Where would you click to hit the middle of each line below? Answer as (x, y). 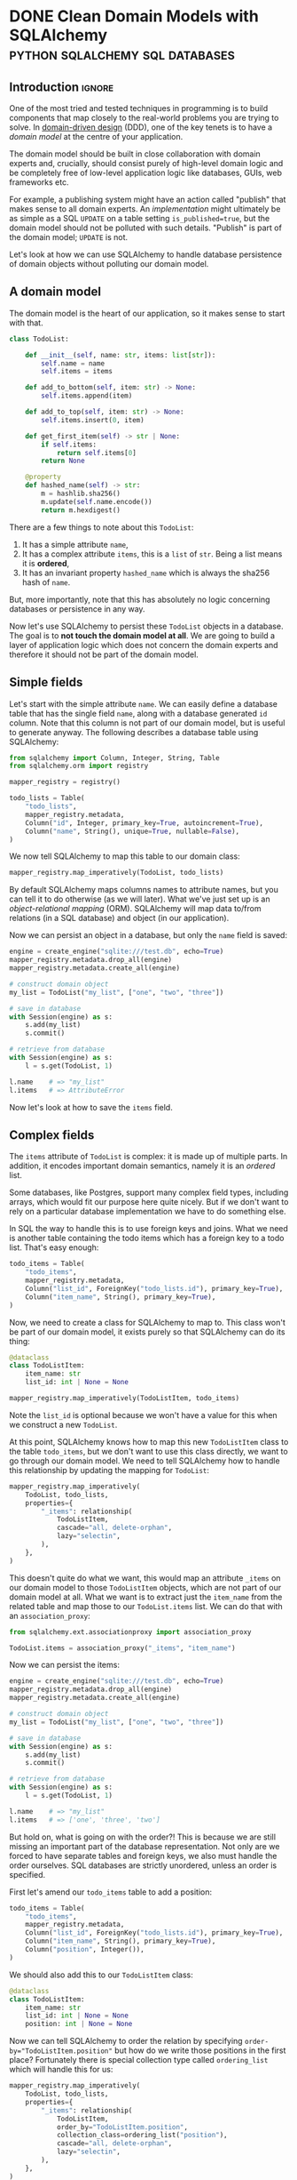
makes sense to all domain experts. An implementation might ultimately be (145, 209)
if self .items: (69, 445)
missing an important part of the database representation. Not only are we (145, 1846)
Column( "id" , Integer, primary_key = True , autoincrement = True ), (145, 823)
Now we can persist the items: (64, 1665)
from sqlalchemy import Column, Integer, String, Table (114, 757)
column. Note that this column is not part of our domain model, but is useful (147, 723)
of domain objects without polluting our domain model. (109, 264)
